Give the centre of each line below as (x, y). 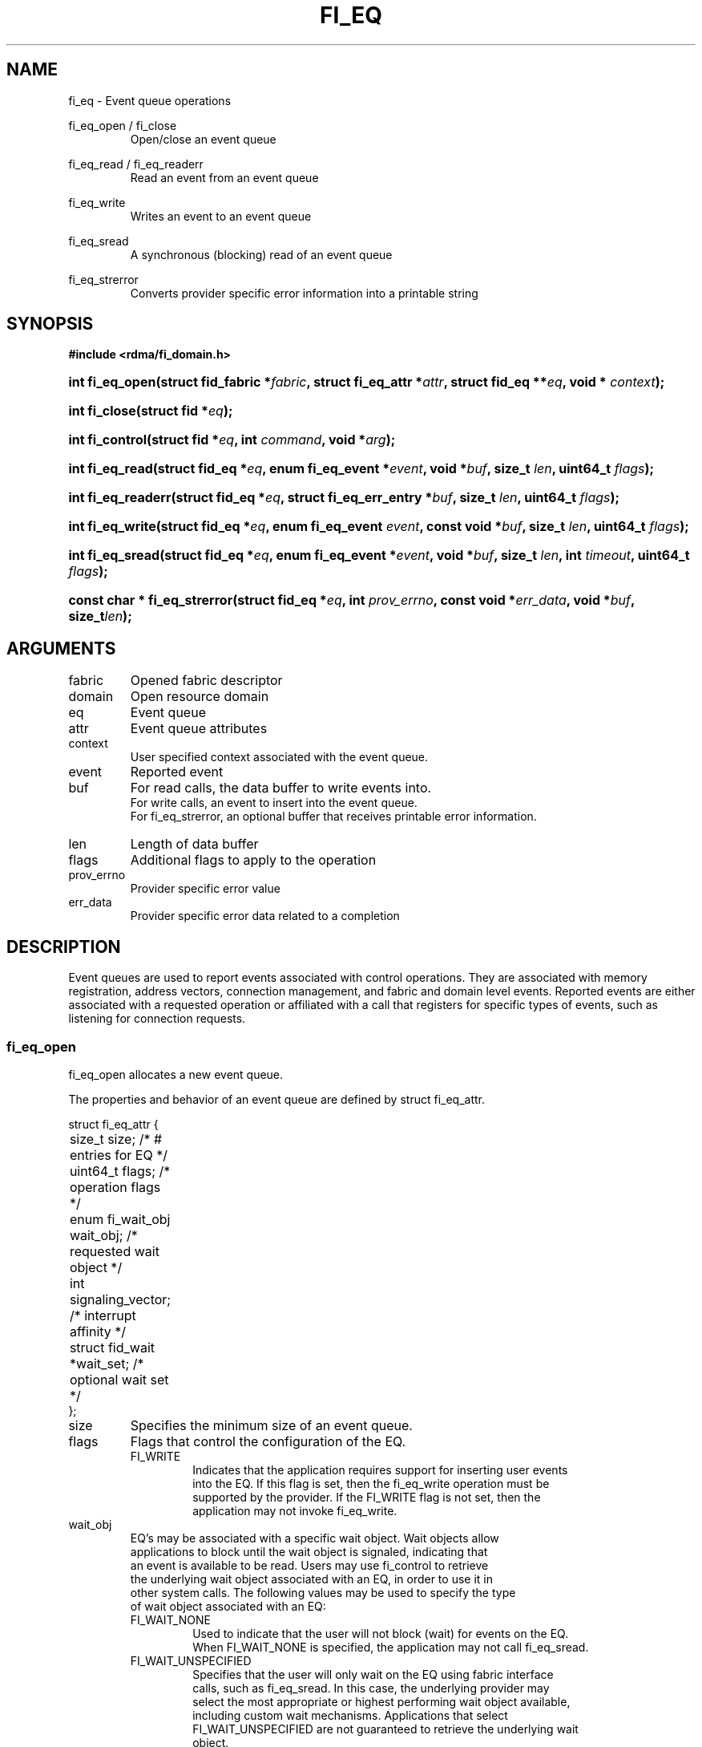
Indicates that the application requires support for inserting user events (380, 1469)
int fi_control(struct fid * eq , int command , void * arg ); (232, 440)
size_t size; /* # (116, 1139)
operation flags (115, 1187)
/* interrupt (103, 1315)
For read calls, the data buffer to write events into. (281, 788)
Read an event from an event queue (224, 177)
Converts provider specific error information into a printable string (304, 293)
